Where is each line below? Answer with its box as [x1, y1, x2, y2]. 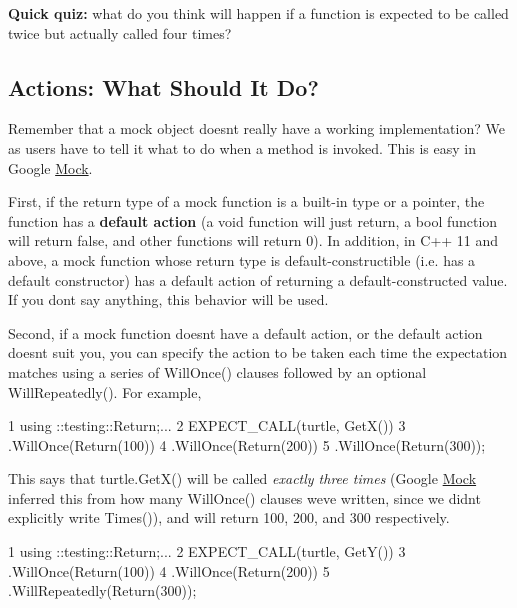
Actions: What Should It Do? [8, 71, 319, 102]
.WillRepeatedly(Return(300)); [8, 580, 197, 601]
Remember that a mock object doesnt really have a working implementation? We [8, 118, 505, 139]
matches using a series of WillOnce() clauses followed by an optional [8, 361, 427, 382]
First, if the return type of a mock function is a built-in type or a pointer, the [8, 191, 485, 212]
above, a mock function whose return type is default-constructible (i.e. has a [8, 249, 476, 270]
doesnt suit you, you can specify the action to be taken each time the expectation [8, 342, 508, 363]
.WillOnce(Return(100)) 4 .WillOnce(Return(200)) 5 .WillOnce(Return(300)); [8, 434, 486, 455]
